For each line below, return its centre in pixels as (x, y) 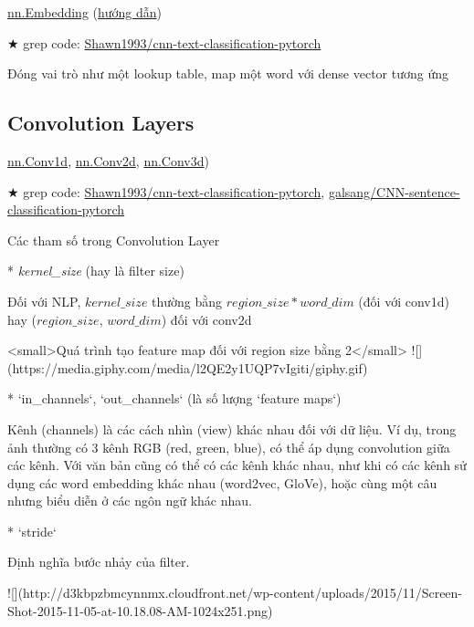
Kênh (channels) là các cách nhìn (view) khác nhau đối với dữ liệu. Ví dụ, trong (232, 428)
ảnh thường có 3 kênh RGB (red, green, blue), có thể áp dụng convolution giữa (229, 447)
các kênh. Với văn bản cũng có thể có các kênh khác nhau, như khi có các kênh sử (237, 465)
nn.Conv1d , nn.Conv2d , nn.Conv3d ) (108, 160)
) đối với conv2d (206, 319)
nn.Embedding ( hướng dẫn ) (85, 12)
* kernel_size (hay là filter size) (96, 271)
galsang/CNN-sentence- (394, 191)
